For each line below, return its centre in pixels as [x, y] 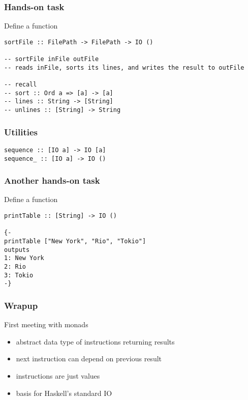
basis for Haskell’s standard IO [64, 393]
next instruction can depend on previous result [89, 359]
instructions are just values [58, 375]
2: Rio [15, 267]
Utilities [21, 132]
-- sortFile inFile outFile [52, 59]
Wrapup [21, 305]
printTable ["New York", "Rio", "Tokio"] [75, 241]
